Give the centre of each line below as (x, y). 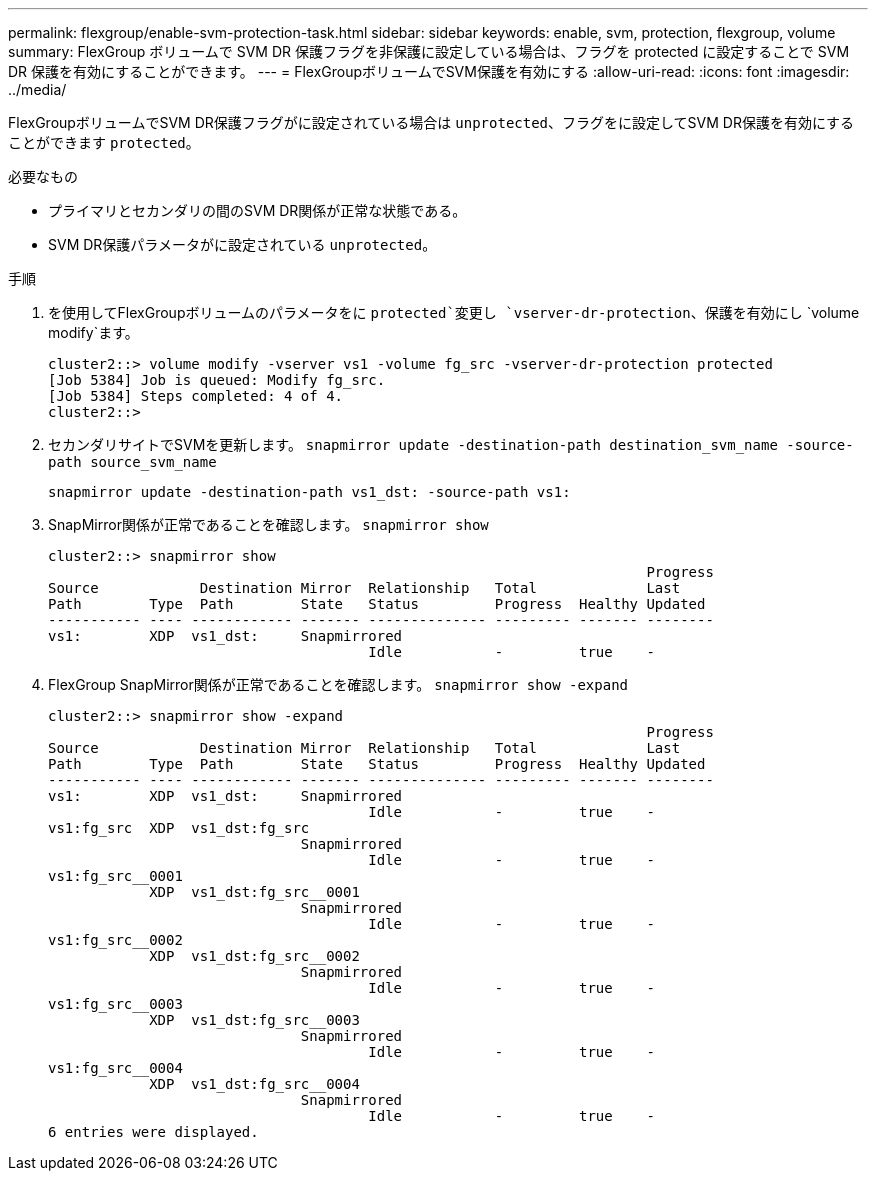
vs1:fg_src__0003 (115, 1004)
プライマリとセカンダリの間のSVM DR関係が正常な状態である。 (257, 210)
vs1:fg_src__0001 (115, 876)
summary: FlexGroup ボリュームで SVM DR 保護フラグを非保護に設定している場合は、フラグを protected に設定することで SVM (429, 51)
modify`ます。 (93, 332)
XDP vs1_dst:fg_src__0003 (254, 1020)
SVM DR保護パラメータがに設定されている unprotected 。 (242, 244)
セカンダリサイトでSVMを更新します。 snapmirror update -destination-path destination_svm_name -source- (451, 444)
